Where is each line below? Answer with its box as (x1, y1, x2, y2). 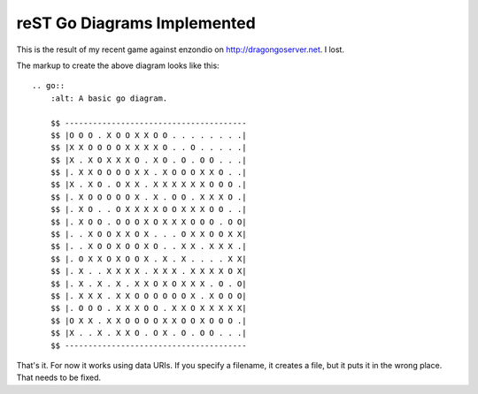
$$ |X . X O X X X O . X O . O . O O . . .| (50, 155, 247, 165)
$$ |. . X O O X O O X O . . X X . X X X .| (50, 241, 247, 252)
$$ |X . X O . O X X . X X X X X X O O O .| (50, 179, 247, 190)
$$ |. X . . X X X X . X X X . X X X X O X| (50, 266, 247, 277)
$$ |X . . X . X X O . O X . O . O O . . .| (50, 328, 247, 338)
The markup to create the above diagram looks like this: (16, 60, 220, 71)
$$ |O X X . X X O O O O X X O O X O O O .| (50, 315, 247, 326)
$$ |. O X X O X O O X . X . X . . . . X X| (50, 254, 247, 264)
